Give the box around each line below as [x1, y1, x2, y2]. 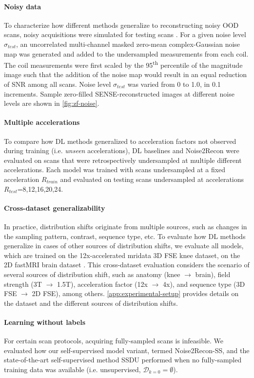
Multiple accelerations [4, 117, 80, 127]
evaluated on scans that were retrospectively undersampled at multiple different [4, 155, 242, 165]
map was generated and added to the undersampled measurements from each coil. [4, 48, 249, 59]
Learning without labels [4, 317, 86, 327]
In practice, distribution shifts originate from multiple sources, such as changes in [4, 221, 247, 231]
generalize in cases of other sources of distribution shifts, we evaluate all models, [4, 240, 244, 251]
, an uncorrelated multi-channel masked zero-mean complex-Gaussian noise [16, 39, 240, 49]
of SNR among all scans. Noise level [4, 79, 111, 89]
